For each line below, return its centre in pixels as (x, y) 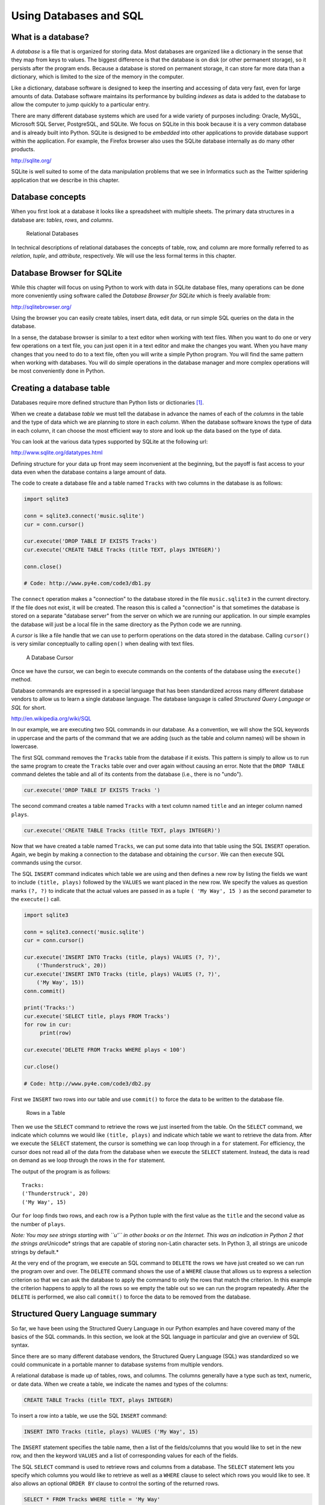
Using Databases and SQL (77, 16)
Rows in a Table (46, 1113)
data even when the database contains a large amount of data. (89, 472)
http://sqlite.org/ (31, 160)
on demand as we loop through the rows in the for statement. (88, 1160)
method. (22, 680)
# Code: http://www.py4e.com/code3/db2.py (87, 1083)
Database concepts (48, 197)
